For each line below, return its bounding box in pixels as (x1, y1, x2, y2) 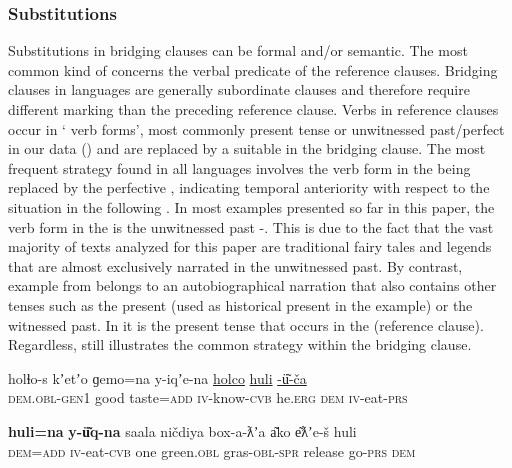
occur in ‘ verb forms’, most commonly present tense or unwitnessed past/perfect (8, 118, 505, 139)
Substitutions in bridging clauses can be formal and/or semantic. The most (8, 40, 468, 61)
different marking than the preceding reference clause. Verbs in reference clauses (8, 99, 499, 119)
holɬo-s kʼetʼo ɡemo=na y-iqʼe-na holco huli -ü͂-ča (8, 367, 307, 388)
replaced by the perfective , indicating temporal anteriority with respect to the (8, 177, 490, 198)
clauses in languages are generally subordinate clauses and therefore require (8, 79, 470, 100)
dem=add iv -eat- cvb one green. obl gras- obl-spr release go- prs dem (8, 440, 416, 461)
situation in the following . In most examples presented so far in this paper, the (8, 196, 495, 217)
